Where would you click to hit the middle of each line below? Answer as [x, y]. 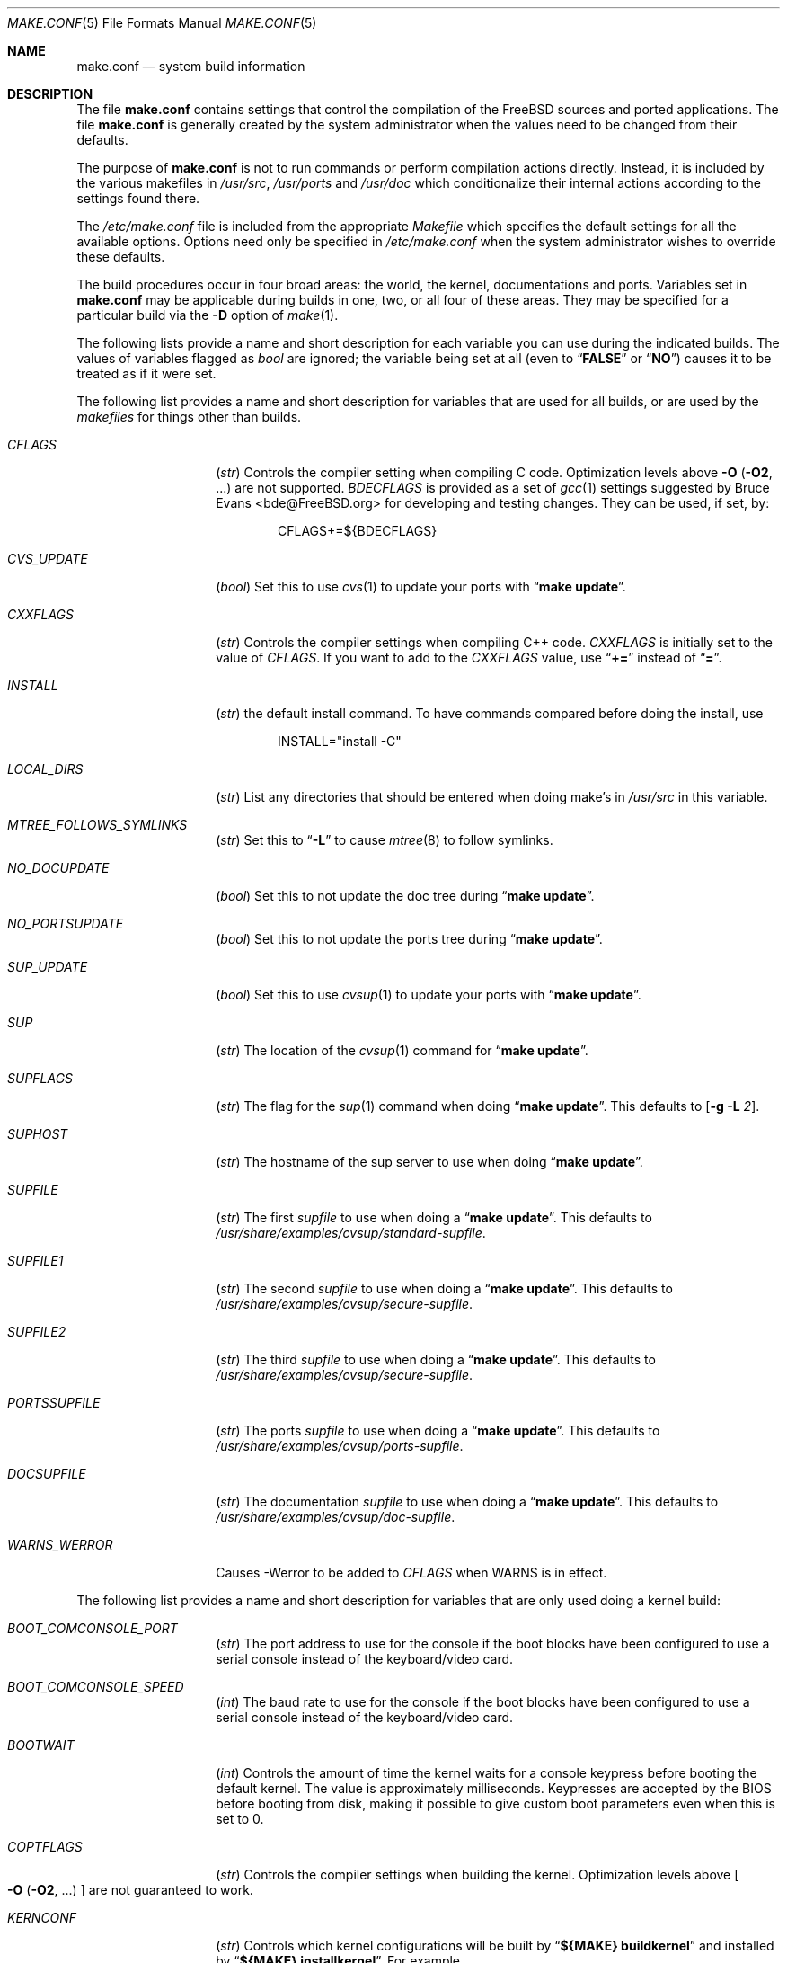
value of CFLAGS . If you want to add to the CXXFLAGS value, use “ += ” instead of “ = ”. [469, 657]
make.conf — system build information [191, 66]
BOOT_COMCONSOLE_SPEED [96, 1687]
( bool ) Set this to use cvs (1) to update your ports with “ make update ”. [421, 586]
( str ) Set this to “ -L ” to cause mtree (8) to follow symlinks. [385, 840]
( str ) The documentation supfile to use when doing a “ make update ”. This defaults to [467, 1501]
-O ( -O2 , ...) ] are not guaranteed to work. [130, 1890]
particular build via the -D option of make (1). [208, 315]
